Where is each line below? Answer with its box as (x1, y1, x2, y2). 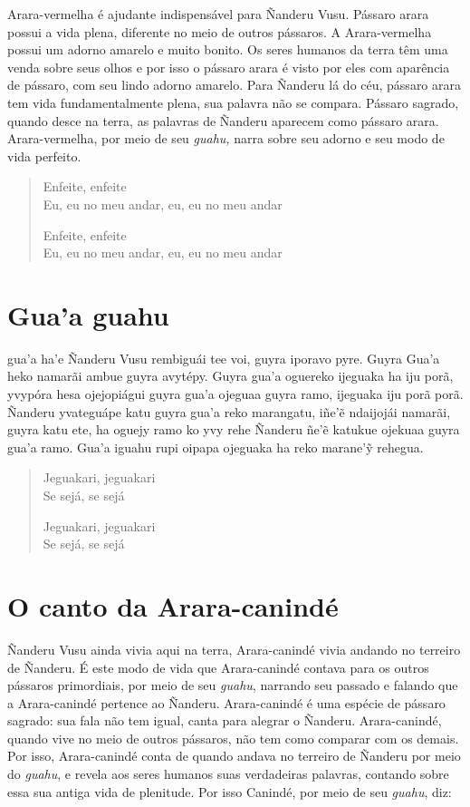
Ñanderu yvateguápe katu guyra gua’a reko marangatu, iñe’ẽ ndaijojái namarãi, (7, 402, 451, 421)
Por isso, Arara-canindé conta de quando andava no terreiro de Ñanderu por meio (7, 746, 461, 765)
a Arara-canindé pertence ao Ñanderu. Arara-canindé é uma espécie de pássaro (7, 693, 446, 712)
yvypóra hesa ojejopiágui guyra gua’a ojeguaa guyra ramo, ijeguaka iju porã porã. (7, 384, 464, 403)
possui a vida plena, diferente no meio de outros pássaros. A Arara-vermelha (7, 22, 432, 41)
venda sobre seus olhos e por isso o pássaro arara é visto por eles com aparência (7, 57, 450, 76)
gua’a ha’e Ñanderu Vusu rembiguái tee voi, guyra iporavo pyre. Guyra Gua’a (7, 348, 440, 367)
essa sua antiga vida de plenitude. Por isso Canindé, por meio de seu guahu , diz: (7, 782, 452, 801)
